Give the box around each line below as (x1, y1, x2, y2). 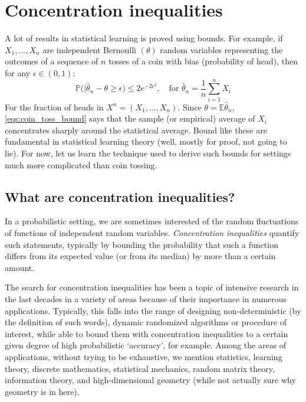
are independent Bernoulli (42, 43, 136, 55)
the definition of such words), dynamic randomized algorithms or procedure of (5, 316, 287, 328)
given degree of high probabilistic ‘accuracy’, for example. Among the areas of (5, 339, 287, 351)
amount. (5, 261, 35, 273)
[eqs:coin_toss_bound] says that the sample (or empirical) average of (5, 112, 255, 125)
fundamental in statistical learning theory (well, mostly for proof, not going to (5, 135, 287, 148)
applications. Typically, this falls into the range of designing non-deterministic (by (5, 304, 301, 316)
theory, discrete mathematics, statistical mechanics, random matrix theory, (5, 362, 275, 374)
